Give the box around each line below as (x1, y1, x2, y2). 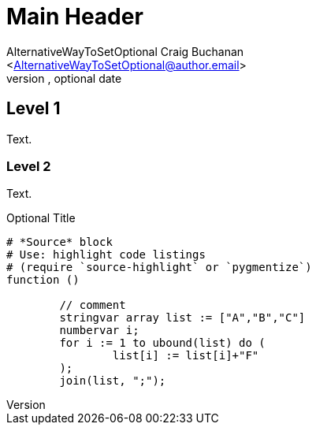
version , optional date (6, 71, 122, 85)
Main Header (6, 3, 143, 30)
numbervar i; (59, 324, 139, 337)
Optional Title (6, 211, 76, 225)
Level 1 (6, 98, 61, 119)
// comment (59, 299, 126, 312)
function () (6, 273, 80, 287)
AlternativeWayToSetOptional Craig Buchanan (6, 44, 244, 58)
